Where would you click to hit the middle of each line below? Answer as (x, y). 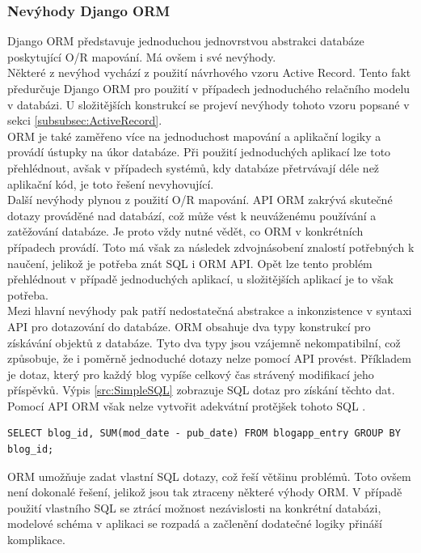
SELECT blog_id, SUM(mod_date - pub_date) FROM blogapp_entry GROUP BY (204, 434)
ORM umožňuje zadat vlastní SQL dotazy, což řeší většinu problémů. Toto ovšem (209, 476)
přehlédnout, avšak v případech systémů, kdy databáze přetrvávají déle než (194, 167)
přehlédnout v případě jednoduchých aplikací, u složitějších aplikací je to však (200, 279)
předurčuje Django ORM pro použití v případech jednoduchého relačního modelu (209, 88)
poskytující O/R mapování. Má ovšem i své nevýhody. (142, 56)
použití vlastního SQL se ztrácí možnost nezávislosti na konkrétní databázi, (194, 507)
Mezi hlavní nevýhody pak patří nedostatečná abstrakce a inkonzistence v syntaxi (210, 311)
